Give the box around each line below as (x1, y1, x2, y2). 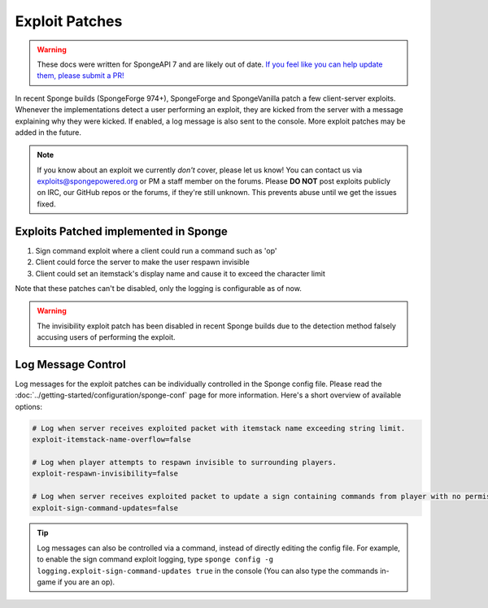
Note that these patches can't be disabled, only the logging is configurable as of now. (15, 283, 303, 293)
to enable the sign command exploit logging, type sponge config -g (37, 554, 274, 564)
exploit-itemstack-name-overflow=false (32, 435, 191, 445)
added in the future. (15, 127, 81, 137)
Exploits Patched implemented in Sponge (15, 224, 228, 238)
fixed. (37, 199, 56, 209)
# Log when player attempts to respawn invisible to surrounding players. (32, 458, 338, 467)
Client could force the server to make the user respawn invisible (35, 257, 250, 267)
